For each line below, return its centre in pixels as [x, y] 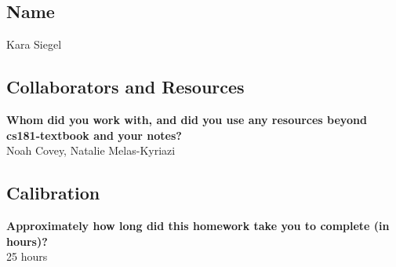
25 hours [27, 256]
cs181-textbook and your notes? [94, 135]
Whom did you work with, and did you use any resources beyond [187, 119]
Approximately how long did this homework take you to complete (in [198, 225]
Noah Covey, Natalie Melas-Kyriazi [91, 150]
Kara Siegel [34, 44]
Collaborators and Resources [125, 87]
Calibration [53, 193]
